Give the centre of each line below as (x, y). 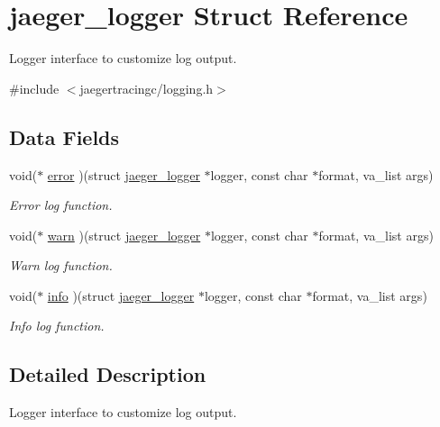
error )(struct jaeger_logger (124, 174)
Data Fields (64, 136)
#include (34, 88)
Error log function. (61, 205)
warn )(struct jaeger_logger (124, 235)
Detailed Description (108, 374)
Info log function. (57, 326)
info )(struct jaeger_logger (121, 295)
